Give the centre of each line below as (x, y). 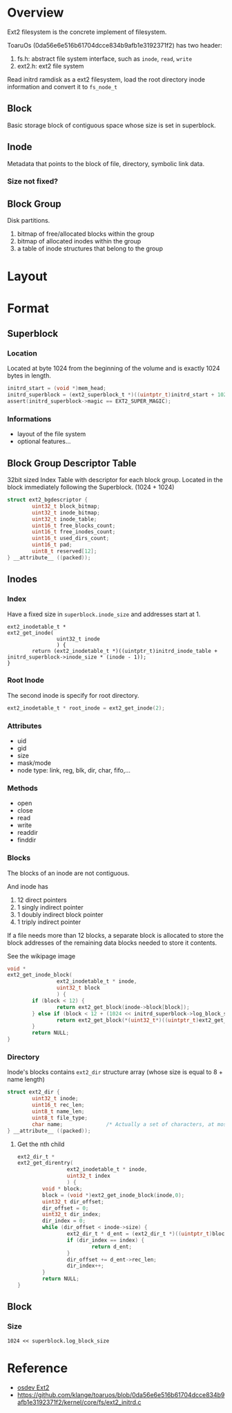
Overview (36, 13)
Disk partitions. (29, 221)
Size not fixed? (33, 181)
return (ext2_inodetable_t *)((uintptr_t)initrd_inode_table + (125, 651)
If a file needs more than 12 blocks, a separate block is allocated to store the (116, 935)
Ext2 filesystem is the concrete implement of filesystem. (87, 32)
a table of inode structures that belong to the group (90, 249)
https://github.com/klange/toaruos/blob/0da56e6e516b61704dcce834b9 (121, 1394)
